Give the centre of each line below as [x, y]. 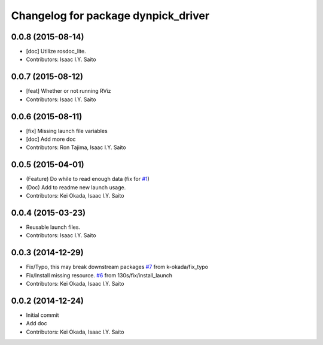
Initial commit [42, 315]
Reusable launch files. [53, 227]
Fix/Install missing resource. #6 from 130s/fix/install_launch [99, 275]
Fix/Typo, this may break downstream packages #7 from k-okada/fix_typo [117, 267]
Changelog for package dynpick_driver [110, 16]
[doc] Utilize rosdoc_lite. [56, 52]
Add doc [36, 323]
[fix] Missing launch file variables [67, 131]
